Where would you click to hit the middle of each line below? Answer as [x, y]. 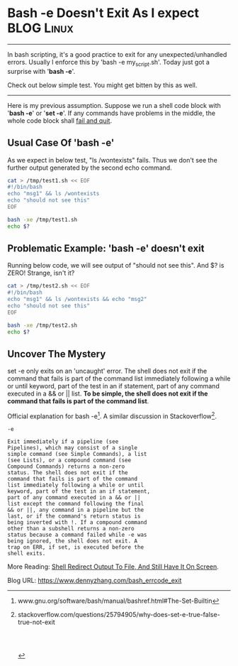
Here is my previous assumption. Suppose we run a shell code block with [114, 105]
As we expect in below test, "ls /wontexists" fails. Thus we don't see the [112, 160]
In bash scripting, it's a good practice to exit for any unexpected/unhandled [117, 54]
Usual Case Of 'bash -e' [61, 143]
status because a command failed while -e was [77, 535]
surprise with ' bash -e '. [41, 71]
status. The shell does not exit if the [68, 473]
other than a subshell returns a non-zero [71, 529]
